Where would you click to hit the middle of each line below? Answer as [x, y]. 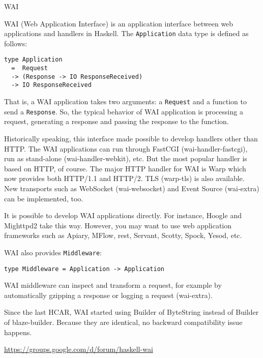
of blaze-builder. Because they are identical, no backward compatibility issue [123, 322]
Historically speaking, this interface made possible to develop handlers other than [131, 138]
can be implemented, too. [44, 198]
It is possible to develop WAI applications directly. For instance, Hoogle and [123, 215]
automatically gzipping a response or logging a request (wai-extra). [108, 295]
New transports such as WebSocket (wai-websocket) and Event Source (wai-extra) [132, 188]
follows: [16, 43]
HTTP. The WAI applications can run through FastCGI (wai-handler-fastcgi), [126, 148]
